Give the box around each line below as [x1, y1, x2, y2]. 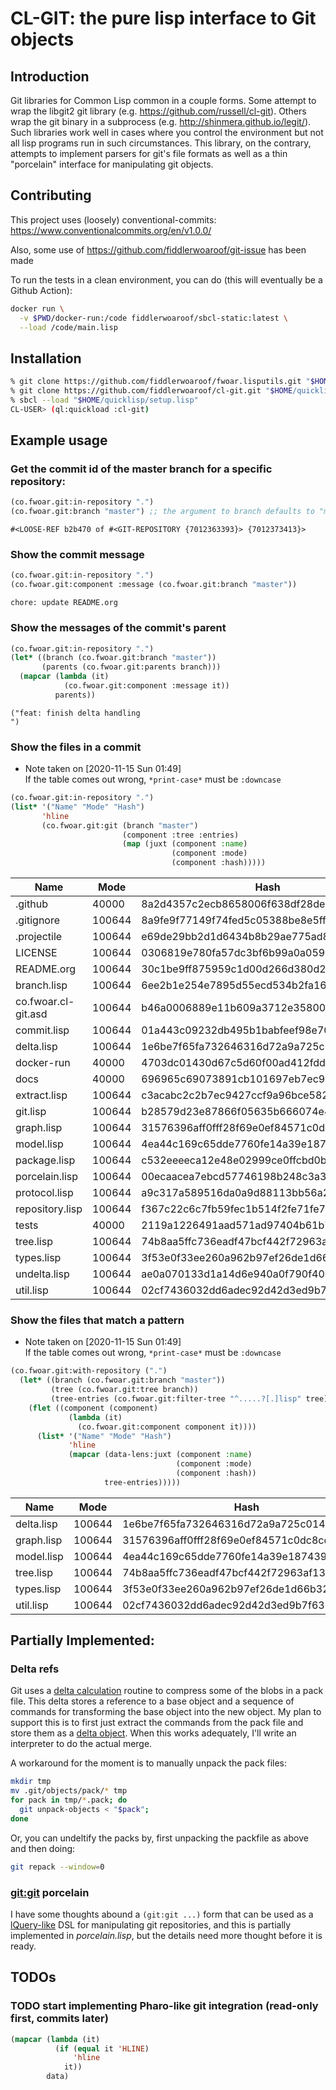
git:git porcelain [10, 1885, 90, 1899]
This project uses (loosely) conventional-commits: [10, 213, 217, 226]
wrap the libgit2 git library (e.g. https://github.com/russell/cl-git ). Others [10, 105, 307, 117]
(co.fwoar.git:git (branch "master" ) [41, 820, 199, 831]
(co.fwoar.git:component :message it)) [63, 681, 230, 691]
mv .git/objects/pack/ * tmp [10, 1786, 128, 1796]
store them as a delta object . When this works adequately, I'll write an [10, 1727, 297, 1739]
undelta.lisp [15, 1267, 70, 1281]
